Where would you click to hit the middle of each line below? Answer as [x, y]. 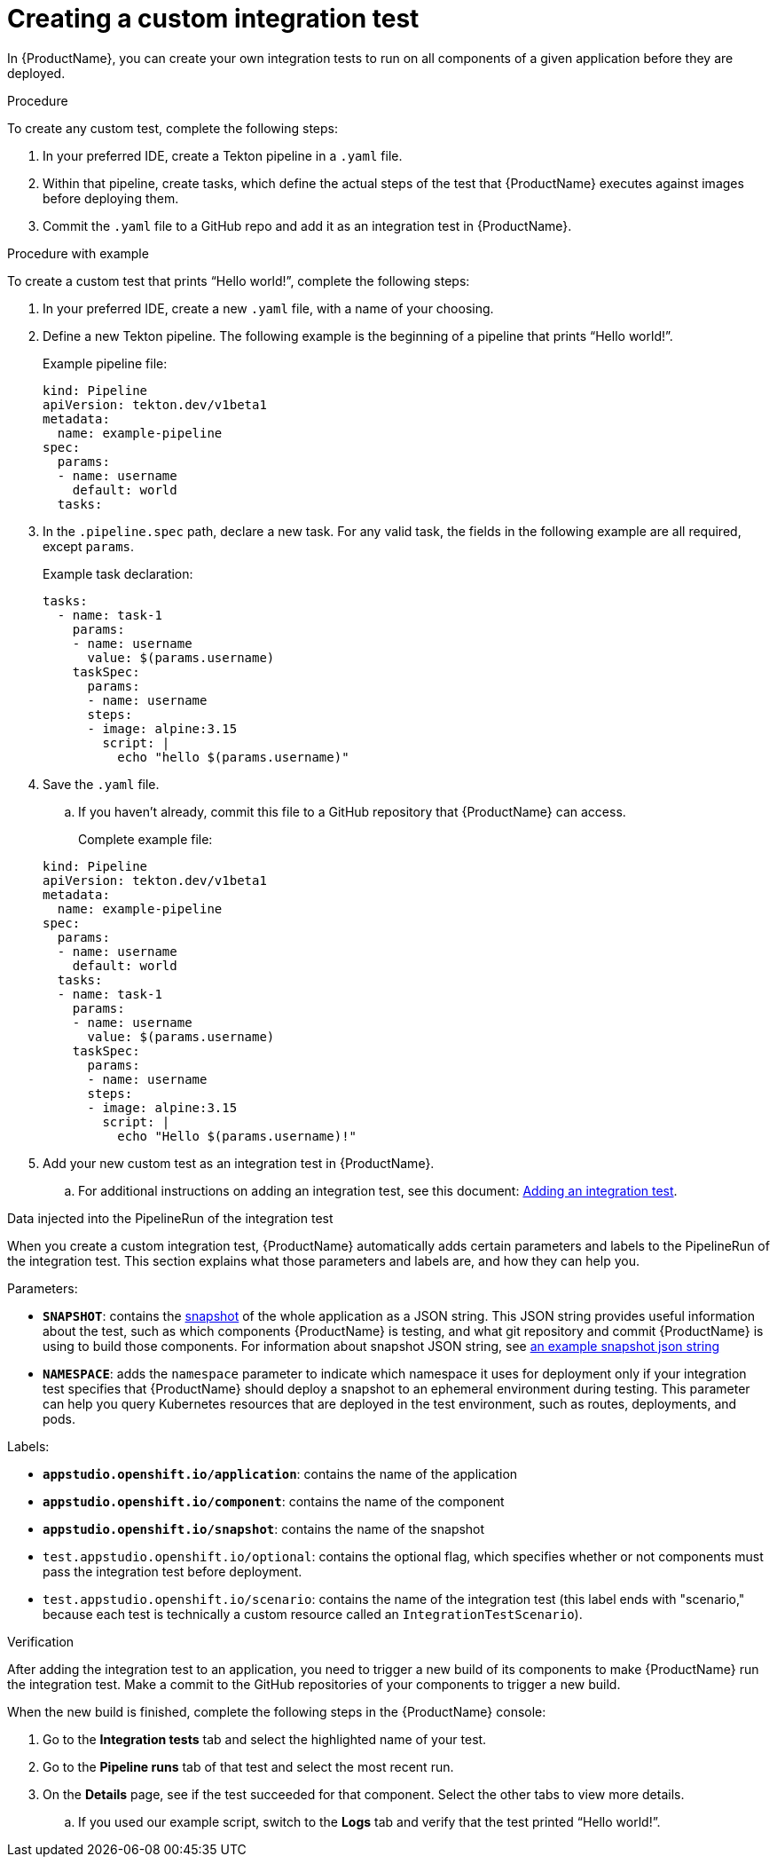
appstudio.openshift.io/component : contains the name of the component [274, 1501]
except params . [89, 546]
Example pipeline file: [105, 363]
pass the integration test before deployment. [173, 1571]
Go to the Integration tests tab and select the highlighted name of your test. [265, 1739]
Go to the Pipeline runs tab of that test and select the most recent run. [248, 1766]
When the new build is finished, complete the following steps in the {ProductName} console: [277, 1711]
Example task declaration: [118, 573]
